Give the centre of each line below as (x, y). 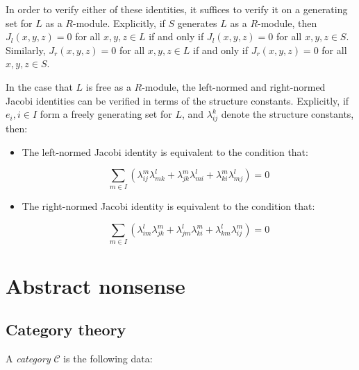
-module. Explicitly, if (119, 23)
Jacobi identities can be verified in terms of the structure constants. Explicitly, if (177, 100)
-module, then (287, 23)
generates (197, 23)
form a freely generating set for (106, 114)
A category (28, 358)
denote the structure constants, (287, 114)
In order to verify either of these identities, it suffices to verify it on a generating (177, 9)
